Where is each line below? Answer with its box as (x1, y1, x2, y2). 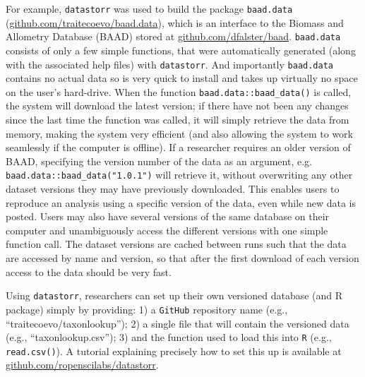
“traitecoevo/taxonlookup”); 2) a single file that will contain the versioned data (6, 316, 349, 330)
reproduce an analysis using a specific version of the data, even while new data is (6, 195, 357, 210)
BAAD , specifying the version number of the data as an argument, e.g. (6, 153, 312, 168)
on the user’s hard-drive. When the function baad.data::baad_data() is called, (6, 84, 352, 99)
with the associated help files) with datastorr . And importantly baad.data (6, 56, 333, 71)
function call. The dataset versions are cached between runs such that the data (6, 237, 347, 251)
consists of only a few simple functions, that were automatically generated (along (6, 42, 356, 57)
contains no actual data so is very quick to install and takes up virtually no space (6, 71, 358, 85)
